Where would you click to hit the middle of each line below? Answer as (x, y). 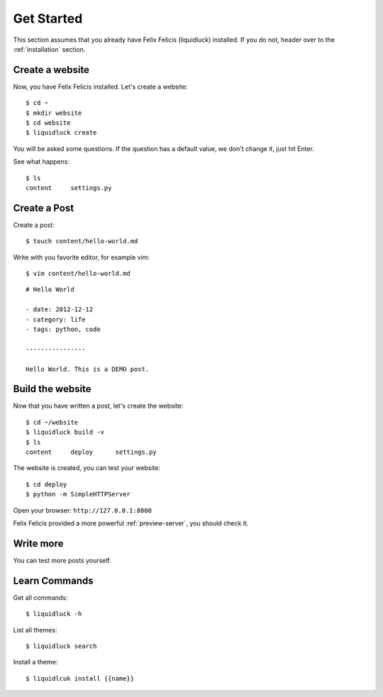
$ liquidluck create (61, 133)
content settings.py (69, 188)
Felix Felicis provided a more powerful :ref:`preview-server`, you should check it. (131, 523)
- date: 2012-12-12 (60, 310)
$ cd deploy (46, 484)
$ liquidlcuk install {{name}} (80, 678)
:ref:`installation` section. (49, 49)
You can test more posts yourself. (62, 560)
